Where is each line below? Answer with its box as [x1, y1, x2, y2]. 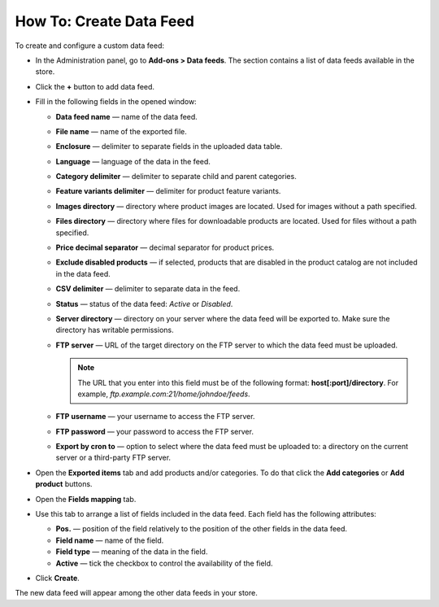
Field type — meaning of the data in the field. [55, 547, 208, 557]
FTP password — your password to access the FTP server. [55, 426, 254, 436]
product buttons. [35, 479, 93, 489]
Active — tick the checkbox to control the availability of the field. [55, 558, 273, 568]
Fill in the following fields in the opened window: [35, 97, 197, 107]
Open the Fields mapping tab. [35, 494, 137, 504]
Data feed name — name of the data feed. [55, 111, 198, 121]
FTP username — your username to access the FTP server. [55, 412, 255, 421]
